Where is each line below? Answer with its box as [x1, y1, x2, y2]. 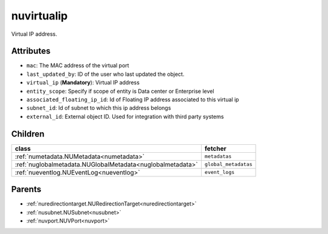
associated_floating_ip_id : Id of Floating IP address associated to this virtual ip [26, 96, 239, 103]
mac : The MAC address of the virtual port [26, 62, 129, 69]
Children [11, 129, 45, 139]
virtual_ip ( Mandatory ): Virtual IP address [26, 79, 140, 86]
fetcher [204, 144, 227, 153]
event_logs [204, 169, 235, 176]
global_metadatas [204, 161, 253, 168]
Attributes [11, 46, 51, 56]
